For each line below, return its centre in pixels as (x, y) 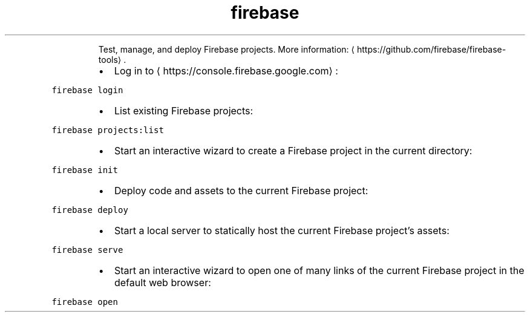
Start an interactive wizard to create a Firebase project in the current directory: (293, 150)
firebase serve (87, 250)
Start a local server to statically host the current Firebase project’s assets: (282, 230)
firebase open (85, 302)
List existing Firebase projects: (184, 110)
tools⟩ (110, 59)
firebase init (85, 170)
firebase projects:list (108, 130)
